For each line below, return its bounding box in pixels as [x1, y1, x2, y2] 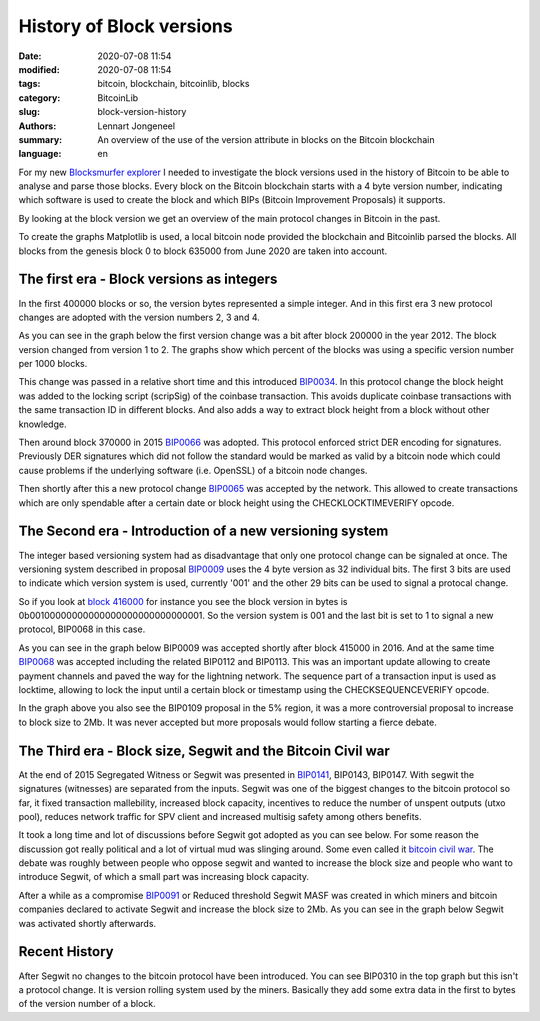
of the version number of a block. [18, 998, 157, 1010]
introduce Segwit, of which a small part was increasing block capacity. [18, 871, 310, 883]
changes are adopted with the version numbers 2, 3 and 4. [18, 311, 260, 323]
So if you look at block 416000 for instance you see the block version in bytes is [18, 595, 348, 607]
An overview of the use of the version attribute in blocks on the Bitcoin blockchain [97, 133, 435, 145]
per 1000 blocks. [18, 358, 88, 370]
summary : [18, 133, 63, 145]
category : [18, 91, 61, 104]
